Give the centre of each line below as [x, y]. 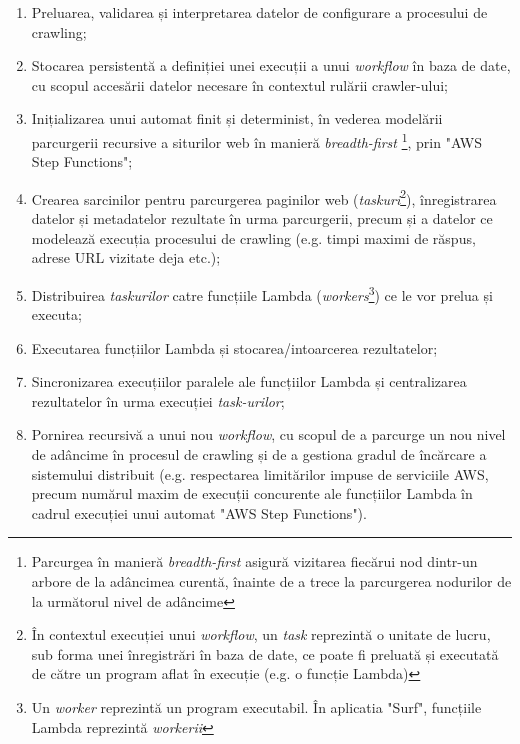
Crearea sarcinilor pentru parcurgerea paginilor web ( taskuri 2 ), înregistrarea [264, 197]
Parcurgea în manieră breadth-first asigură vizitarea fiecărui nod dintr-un [254, 561]
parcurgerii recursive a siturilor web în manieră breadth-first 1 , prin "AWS [257, 140]
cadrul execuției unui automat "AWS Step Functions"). [199, 512]
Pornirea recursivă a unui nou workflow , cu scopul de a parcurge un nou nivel [268, 434]
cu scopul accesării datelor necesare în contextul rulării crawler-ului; [240, 84]
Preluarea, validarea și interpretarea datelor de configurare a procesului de [259, 12]
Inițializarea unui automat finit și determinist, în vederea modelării [237, 118]
